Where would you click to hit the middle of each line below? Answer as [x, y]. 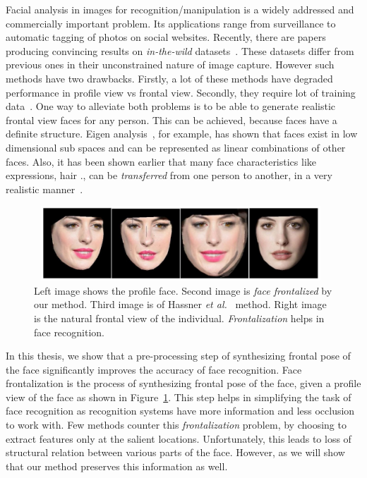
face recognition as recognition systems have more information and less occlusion [180, 411]
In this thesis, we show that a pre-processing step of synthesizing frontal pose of [178, 356]
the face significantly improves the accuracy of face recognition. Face [154, 369]
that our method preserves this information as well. [117, 466]
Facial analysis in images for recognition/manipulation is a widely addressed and [180, 9]
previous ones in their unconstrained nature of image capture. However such [170, 65]
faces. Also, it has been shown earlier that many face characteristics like [161, 161]
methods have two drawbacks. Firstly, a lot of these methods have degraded [169, 78]
